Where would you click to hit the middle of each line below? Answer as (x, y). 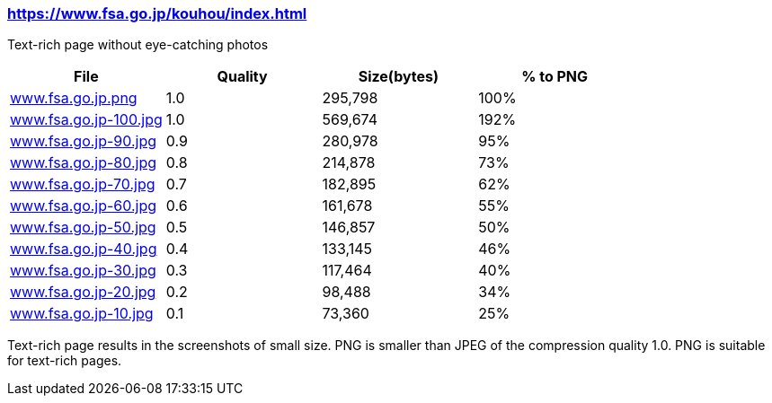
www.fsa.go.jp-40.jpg (84, 249)
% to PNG (555, 77)
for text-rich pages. (65, 361)
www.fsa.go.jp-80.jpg (84, 163)
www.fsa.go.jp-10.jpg (82, 314)
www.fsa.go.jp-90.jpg (84, 141)
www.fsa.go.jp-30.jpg (83, 271)
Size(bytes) (399, 77)
